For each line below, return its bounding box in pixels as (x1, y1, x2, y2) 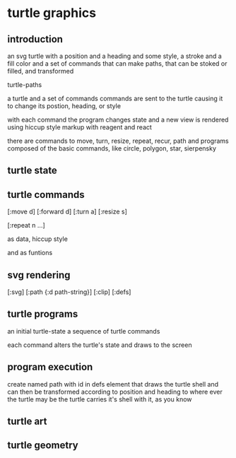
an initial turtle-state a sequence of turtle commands (7, 327, 160, 335)
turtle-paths (7, 81, 42, 89)
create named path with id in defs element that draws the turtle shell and (7, 380, 219, 388)
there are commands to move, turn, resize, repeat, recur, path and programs (7, 136, 229, 145)
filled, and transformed (7, 67, 74, 75)
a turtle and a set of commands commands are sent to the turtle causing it (7, 94, 223, 102)
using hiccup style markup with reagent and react (7, 123, 152, 131)
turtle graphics (7, 5, 97, 21)
